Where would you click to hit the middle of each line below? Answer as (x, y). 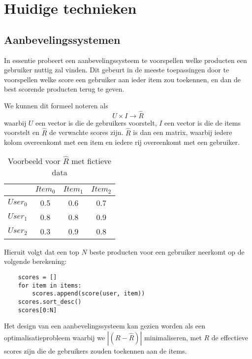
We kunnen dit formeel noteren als (56, 105)
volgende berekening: (35, 261)
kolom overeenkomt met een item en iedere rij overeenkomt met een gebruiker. (122, 142)
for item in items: (50, 285)
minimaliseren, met (173, 337)
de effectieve (230, 337)
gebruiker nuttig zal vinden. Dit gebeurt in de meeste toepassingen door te (117, 70)
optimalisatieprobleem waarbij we (55, 337)
